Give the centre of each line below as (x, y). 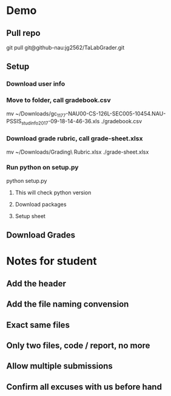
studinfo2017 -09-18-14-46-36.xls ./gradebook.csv (82, 122)
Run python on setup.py (42, 168)
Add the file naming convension (68, 304)
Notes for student (52, 261)
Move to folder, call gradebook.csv (59, 100)
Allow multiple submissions (60, 366)
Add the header (36, 283)
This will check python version (53, 193)
